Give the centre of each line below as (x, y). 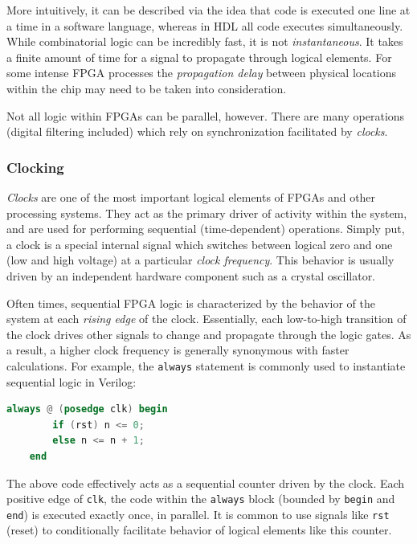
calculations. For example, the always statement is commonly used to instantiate (206, 365)
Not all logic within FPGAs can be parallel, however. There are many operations (206, 115)
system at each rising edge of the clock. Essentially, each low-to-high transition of (206, 319)
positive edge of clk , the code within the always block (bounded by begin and (201, 499)
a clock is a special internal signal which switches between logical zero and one (200, 244)
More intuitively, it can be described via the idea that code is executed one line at (208, 10)
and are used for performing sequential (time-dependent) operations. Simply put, (206, 229)
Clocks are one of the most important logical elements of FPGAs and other (191, 196)
